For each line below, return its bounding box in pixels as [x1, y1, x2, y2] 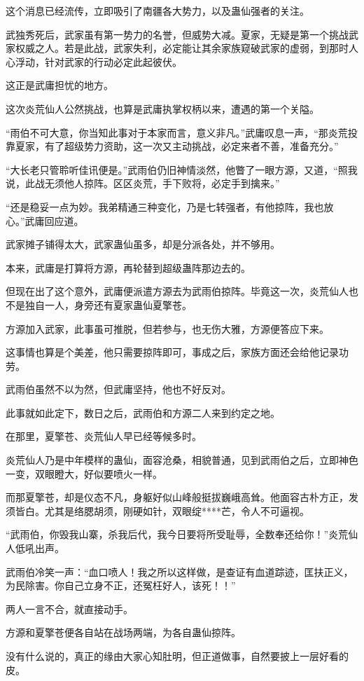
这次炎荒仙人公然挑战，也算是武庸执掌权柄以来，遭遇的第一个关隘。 [6, 101, 319, 116]
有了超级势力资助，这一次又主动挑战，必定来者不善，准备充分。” [44, 139, 339, 153]
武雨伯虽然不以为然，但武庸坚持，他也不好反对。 [6, 382, 231, 397]
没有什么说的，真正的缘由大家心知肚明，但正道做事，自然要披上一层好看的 [6, 649, 349, 663]
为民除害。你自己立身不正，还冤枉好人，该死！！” [6, 578, 236, 593]
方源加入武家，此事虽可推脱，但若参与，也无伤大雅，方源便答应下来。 [6, 321, 329, 336]
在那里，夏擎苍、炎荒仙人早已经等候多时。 [6, 429, 202, 443]
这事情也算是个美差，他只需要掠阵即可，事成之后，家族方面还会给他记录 [6, 345, 339, 359]
